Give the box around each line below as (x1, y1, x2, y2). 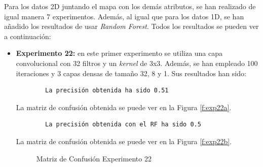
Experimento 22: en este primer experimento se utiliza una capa (16, 48, 223, 58)
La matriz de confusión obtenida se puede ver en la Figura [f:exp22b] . (16, 136, 232, 146)
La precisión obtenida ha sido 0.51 (45, 87, 169, 94)
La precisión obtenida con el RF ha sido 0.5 (45, 121, 201, 128)
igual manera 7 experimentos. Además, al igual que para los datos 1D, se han (4, 11, 244, 21)
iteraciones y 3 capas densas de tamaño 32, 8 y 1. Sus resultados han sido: (16, 68, 246, 78)
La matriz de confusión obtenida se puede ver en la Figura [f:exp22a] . (16, 102, 232, 112)
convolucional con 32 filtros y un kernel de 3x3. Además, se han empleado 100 (16, 57, 258, 68)
